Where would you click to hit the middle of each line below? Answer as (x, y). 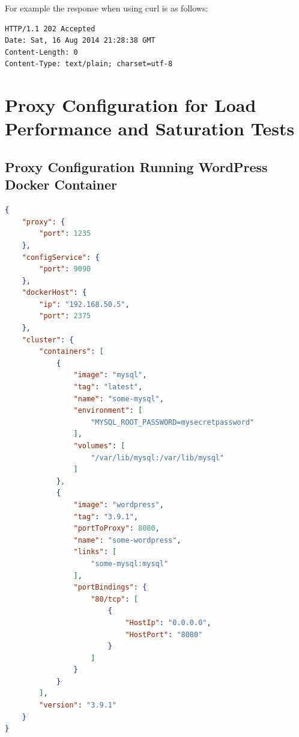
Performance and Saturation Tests (150, 128)
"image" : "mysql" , (110, 375)
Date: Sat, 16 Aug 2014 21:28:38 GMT (80, 41)
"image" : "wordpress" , (119, 504)
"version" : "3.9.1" (78, 705)
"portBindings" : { (110, 587)
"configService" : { (61, 257)
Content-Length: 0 (41, 52)
